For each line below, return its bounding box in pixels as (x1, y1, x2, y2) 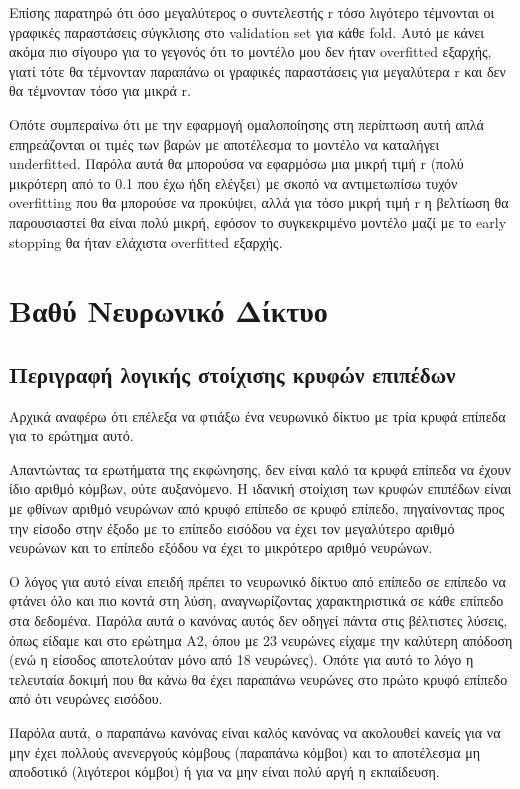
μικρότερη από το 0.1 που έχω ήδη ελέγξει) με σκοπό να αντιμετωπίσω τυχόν (9, 172, 458, 193)
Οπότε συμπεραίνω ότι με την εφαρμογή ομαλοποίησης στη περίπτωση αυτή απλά (9, 113, 484, 134)
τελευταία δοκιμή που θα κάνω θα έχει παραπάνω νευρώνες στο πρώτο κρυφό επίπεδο (9, 668, 508, 689)
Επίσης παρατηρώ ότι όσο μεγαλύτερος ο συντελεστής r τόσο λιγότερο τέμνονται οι (9, 2, 495, 22)
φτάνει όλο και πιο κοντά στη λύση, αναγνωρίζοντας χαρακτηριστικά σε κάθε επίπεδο (9, 590, 504, 611)
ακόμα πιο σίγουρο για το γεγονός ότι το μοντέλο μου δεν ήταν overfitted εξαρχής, (9, 41, 492, 62)
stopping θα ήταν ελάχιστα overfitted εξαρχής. (9, 231, 283, 252)
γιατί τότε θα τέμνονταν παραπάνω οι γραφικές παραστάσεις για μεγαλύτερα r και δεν (9, 60, 506, 81)
